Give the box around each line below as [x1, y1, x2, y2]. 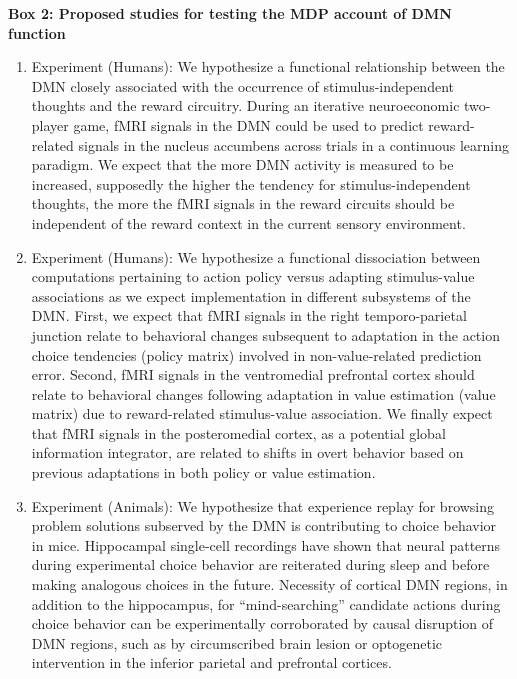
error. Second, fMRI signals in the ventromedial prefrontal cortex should [31, 364, 475, 385]
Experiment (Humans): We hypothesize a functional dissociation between [31, 246, 481, 267]
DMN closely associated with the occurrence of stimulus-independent [31, 75, 454, 96]
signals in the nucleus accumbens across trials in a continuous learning [78, 134, 509, 155]
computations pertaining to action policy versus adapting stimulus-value [31, 266, 475, 287]
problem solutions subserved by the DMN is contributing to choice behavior [31, 515, 497, 536]
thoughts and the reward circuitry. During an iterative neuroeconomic [31, 95, 460, 116]
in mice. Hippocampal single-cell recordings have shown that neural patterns [31, 534, 501, 555]
